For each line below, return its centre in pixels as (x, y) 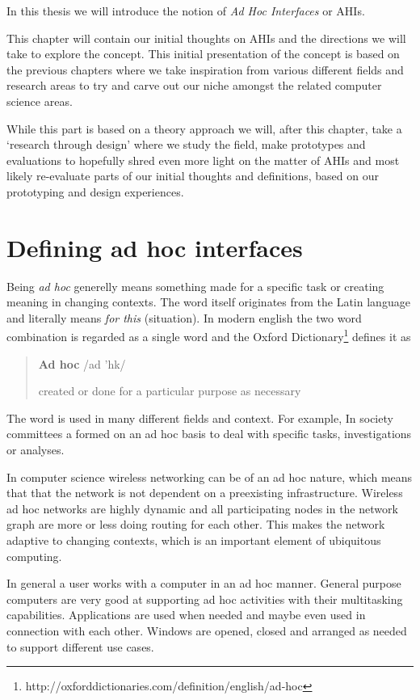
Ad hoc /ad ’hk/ (82, 363)
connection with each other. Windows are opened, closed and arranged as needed (207, 630)
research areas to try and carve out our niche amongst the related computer (194, 85)
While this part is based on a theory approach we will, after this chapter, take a (204, 128)
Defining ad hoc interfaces (155, 247)
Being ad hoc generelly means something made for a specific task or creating (195, 286)
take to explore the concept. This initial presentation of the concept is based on (203, 54)
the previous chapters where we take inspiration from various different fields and (205, 69)
